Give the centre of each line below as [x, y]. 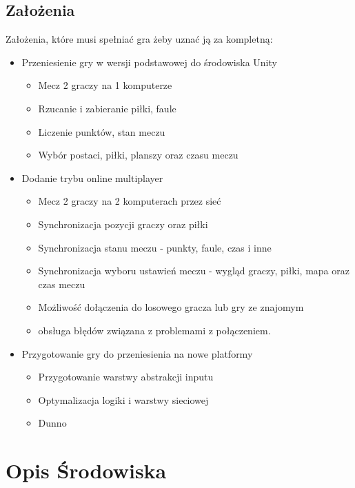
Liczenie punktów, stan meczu [102, 131]
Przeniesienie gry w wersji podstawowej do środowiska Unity [149, 62]
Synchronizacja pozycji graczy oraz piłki [123, 224]
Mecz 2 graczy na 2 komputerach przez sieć [130, 201]
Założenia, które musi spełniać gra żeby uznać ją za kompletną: [139, 39]
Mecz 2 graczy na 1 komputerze [105, 85]
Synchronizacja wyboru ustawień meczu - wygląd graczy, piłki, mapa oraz [194, 271]
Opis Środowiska [86, 470]
